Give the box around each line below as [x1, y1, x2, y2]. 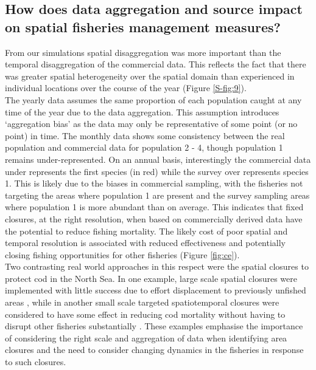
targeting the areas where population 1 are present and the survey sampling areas [5, 188, 310, 201]
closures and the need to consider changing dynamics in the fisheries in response [5, 343, 304, 356]
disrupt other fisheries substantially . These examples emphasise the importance [5, 320, 303, 332]
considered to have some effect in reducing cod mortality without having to [5, 307, 286, 320]
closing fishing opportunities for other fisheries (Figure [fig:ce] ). [5, 248, 240, 261]
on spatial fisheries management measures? [5, 17, 281, 36]
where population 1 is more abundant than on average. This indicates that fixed [5, 200, 304, 213]
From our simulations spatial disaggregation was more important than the [5, 46, 281, 58]
